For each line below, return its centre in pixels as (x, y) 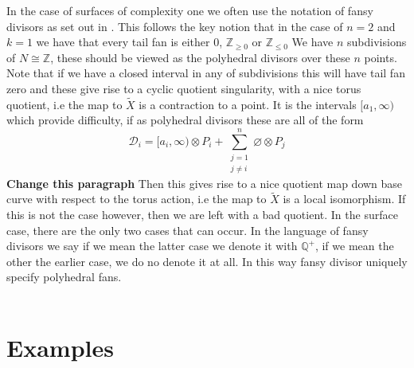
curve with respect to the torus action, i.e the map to (137, 199)
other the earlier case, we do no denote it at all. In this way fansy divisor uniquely (207, 261)
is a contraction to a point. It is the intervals (248, 104)
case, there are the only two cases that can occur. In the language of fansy (187, 230)
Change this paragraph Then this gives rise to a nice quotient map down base (205, 183)
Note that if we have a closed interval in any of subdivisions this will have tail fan (206, 73)
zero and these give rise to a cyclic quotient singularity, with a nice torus (184, 88)
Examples (60, 347)
